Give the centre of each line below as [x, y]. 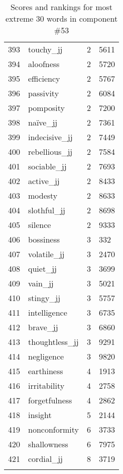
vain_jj [41, 283]
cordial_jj [45, 459]
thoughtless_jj [53, 342]
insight [40, 415]
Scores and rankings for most [61, 7]
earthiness [46, 371]
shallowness [48, 444]
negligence [46, 356]
